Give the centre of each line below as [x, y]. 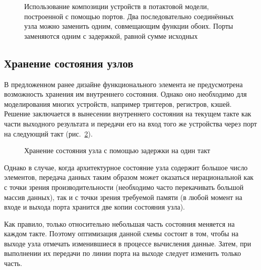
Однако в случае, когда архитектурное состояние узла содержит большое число [126, 167]
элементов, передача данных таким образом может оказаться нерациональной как [129, 177]
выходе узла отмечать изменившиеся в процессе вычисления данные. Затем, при [128, 243]
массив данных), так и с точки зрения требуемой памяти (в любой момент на [123, 197]
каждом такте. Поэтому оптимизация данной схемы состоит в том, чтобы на [121, 233]
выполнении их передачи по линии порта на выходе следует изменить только [123, 253]
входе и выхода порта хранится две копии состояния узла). [94, 207]
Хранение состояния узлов [69, 63]
